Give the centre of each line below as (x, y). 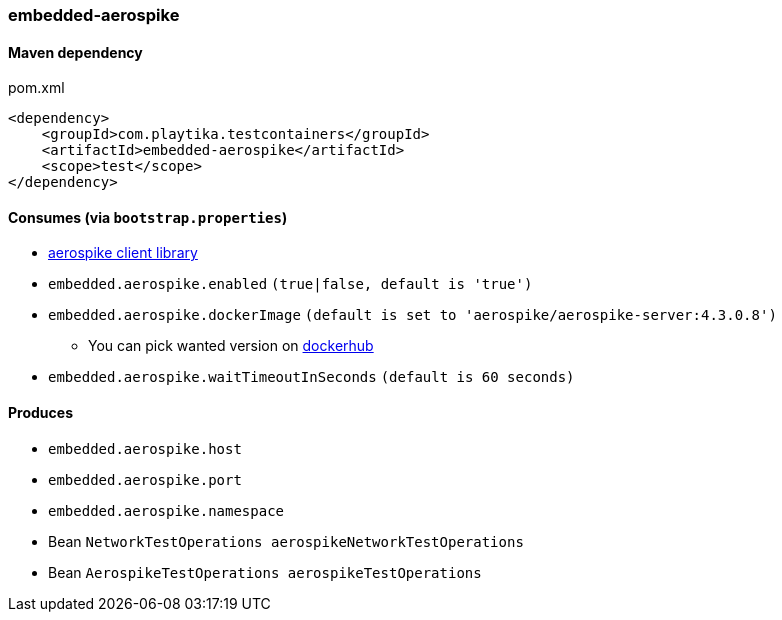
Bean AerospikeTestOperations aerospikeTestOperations (265, 572)
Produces (40, 413)
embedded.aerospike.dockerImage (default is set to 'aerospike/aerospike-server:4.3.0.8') (412, 315)
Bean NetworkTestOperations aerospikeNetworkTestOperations (286, 541)
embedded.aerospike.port (145, 479)
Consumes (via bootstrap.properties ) (148, 217)
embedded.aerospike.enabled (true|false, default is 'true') (290, 284)
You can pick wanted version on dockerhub (231, 346)
